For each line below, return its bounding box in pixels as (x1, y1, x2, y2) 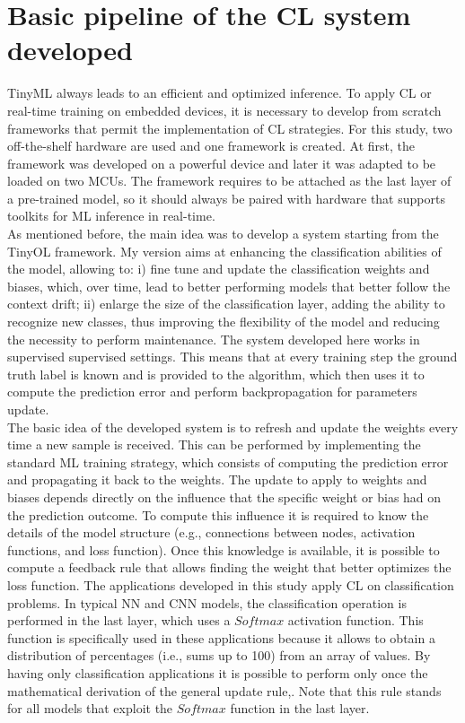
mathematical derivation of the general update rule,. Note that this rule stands (7, 681, 442, 700)
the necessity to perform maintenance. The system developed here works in (7, 329, 420, 348)
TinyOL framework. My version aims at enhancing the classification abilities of (7, 241, 442, 260)
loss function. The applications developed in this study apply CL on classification (7, 575, 454, 594)
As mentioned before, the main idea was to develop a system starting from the (7, 224, 439, 243)
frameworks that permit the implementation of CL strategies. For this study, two (7, 118, 452, 137)
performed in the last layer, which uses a (7, 611, 231, 630)
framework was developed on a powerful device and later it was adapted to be (7, 153, 436, 172)
